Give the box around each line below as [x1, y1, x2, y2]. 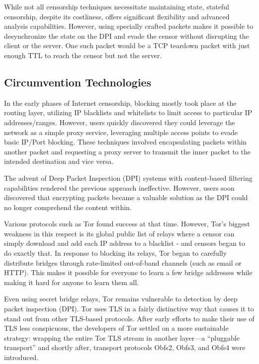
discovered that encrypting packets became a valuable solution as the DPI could [4, 192, 248, 203]
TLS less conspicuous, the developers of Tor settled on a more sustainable [4, 323, 229, 333]
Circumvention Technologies [4, 74, 152, 89]
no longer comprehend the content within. [4, 202, 132, 212]
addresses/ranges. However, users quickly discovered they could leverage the [4, 117, 235, 127]
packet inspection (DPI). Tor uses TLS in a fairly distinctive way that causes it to [4, 303, 254, 314]
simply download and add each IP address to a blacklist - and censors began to [4, 238, 245, 248]
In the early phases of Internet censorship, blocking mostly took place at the [4, 97, 237, 108]
